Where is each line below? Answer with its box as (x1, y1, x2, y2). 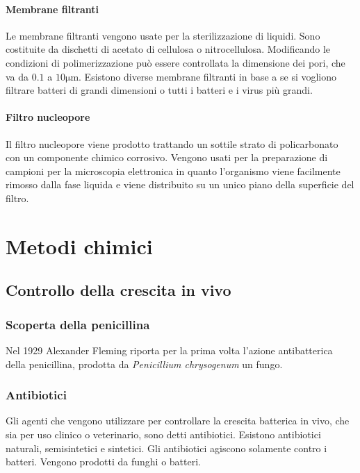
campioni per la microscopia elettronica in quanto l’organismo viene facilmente (6, 163, 341, 178)
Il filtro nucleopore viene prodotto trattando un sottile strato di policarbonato (6, 136, 338, 151)
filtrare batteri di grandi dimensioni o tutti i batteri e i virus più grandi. (6, 83, 313, 97)
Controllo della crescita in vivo (6, 279, 231, 301)
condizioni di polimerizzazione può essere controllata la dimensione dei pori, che (6, 55, 345, 69)
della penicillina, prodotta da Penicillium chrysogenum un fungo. (6, 356, 283, 371)
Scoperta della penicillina (6, 315, 150, 333)
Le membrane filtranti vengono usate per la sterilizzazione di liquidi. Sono (6, 28, 320, 42)
